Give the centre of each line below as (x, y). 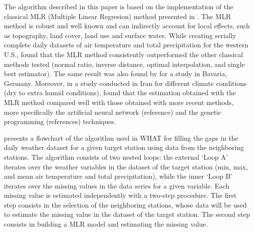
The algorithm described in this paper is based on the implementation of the (119, 6)
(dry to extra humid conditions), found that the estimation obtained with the (120, 93)
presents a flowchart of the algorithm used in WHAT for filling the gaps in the (121, 137)
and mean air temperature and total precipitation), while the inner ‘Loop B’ (118, 176)
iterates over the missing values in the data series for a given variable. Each (117, 185)
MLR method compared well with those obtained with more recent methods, (119, 102)
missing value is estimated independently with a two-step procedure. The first (120, 195)
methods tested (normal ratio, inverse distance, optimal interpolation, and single (124, 64)
